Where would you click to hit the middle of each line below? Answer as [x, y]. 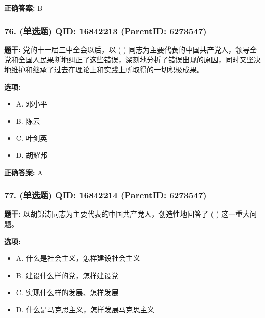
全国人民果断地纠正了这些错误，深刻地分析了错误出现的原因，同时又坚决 [139, 59]
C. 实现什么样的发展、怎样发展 [67, 292]
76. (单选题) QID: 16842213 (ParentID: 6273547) [105, 30]
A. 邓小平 [32, 104]
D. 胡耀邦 [32, 155]
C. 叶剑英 [32, 138]
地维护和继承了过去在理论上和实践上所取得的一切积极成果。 [104, 69]
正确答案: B [23, 8]
